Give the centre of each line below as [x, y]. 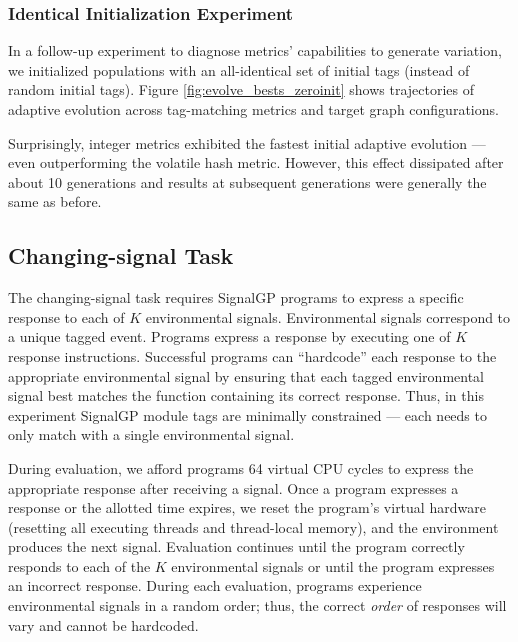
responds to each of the [79, 565]
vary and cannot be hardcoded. [103, 624]
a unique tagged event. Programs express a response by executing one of [229, 336]
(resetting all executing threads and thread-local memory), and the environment [253, 526]
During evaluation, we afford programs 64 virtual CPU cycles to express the [241, 467]
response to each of [66, 316]
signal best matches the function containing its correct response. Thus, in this [246, 395]
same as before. [55, 201]
